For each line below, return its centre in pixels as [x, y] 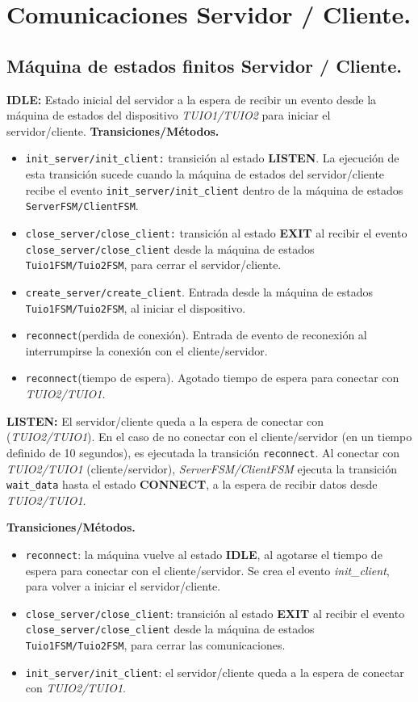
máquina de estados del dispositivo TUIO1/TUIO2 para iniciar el [169, 115]
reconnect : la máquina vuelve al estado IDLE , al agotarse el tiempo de [204, 554]
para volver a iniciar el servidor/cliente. [123, 586]
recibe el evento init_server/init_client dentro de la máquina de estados [214, 189]
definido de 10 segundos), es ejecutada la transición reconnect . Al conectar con [203, 452]
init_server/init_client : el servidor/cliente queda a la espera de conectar [215, 672]
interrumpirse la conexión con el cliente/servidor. [146, 350]
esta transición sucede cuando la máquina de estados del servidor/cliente [205, 174]
